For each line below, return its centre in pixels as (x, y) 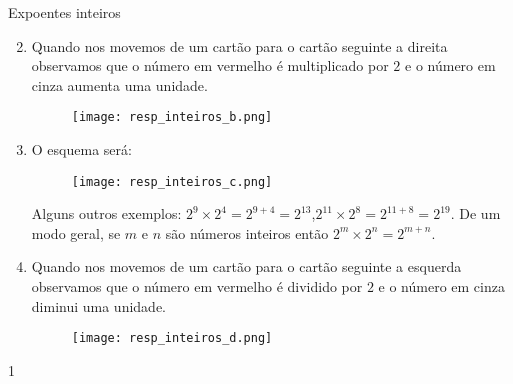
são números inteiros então (247, 232)
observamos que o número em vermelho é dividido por (197, 286)
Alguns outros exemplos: (106, 213)
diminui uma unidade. (99, 305)
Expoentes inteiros (64, 12)
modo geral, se (76, 232)
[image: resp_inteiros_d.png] (172, 338)
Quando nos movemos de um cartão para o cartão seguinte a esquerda (246, 266)
